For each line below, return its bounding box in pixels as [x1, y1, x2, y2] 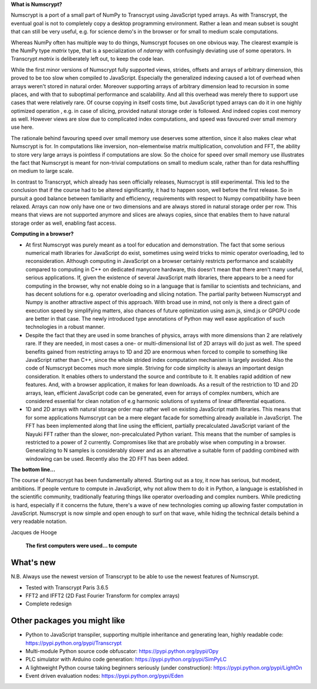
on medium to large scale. [11, 168, 74, 175]
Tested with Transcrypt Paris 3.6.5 [25, 584, 109, 591]
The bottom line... [11, 466, 56, 473]
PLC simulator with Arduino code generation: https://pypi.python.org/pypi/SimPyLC [25, 656, 227, 663]
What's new [11, 558, 56, 568]
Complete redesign [25, 600, 72, 607]
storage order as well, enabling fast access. [11, 219, 117, 227]
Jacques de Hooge [11, 528, 57, 535]
